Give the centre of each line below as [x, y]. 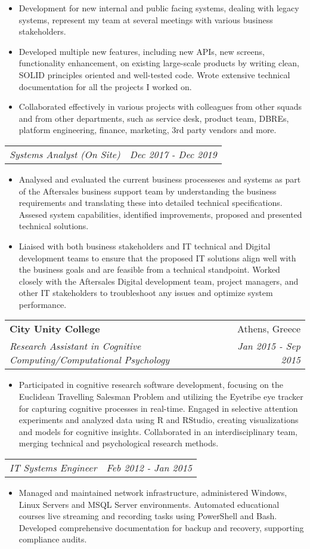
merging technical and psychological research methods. [119, 443]
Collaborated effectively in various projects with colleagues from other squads [160, 107]
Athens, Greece [269, 329]
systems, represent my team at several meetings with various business [146, 19]
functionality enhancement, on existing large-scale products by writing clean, [159, 63]
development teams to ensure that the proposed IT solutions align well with [157, 257]
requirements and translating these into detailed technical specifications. [151, 203]
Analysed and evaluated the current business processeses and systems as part [160, 179]
